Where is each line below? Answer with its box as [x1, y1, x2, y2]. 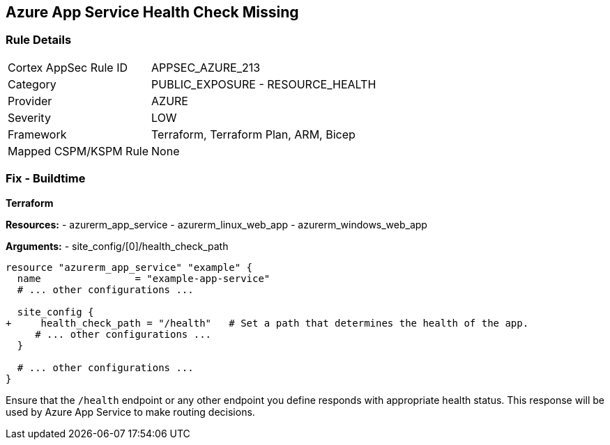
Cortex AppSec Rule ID [8, 60, 128, 75]
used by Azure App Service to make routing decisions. [6, 405, 255, 418]
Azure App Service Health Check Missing [6, 3, 299, 21]
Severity [8, 110, 51, 125]
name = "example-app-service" [17, 272, 270, 284]
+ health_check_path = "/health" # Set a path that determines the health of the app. [6, 317, 529, 329]
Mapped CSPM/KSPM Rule [8, 143, 149, 158]
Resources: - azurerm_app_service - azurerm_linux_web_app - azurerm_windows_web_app [6, 218, 427, 231]
